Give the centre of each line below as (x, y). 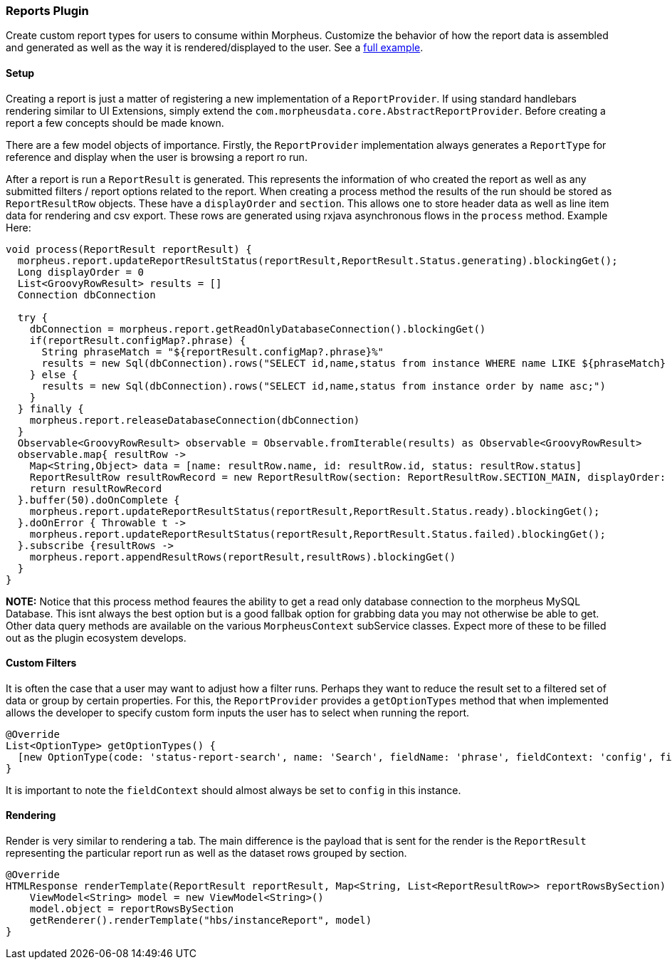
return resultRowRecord (96, 488)
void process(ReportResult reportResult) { (129, 249)
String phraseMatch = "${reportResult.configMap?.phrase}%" (213, 351)
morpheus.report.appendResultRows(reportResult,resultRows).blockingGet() (243, 557)
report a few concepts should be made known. (115, 122)
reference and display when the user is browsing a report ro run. (157, 157)
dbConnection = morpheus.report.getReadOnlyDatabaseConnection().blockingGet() (258, 329)
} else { (54, 374)
